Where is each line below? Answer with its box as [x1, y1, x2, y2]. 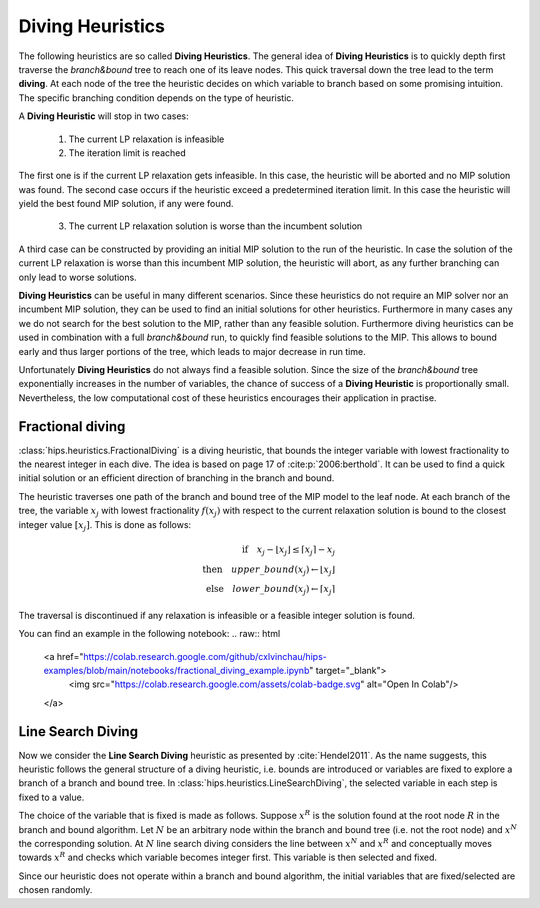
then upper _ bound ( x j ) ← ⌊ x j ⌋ [201, 563, 335, 577]
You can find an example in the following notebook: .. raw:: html [18, 628, 281, 640]
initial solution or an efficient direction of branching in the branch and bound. [18, 472, 335, 484]
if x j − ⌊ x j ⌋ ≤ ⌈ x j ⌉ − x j [241, 543, 335, 557]
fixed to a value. [18, 791, 85, 803]
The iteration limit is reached [68, 146, 186, 159]
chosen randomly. [18, 884, 93, 896]
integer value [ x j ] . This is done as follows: [18, 518, 192, 533]
